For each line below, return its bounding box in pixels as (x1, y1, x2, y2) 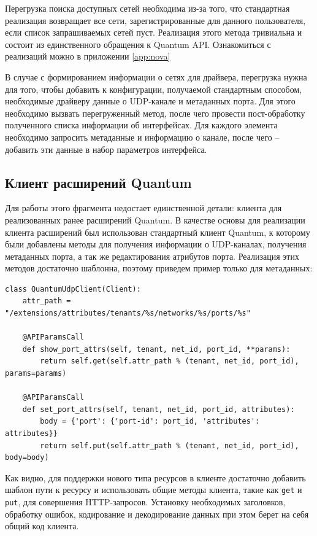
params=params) (5, 369, 67, 378)
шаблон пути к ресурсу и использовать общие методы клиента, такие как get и (5, 483, 302, 496)
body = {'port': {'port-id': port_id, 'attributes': (40, 417, 260, 426)
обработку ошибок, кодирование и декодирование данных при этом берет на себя (5, 507, 309, 520)
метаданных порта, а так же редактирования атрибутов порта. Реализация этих (5, 249, 299, 262)
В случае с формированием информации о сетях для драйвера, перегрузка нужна (5, 70, 307, 83)
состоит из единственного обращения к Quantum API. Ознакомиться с (5, 37, 271, 50)
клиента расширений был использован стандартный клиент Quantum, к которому (5, 225, 310, 238)
